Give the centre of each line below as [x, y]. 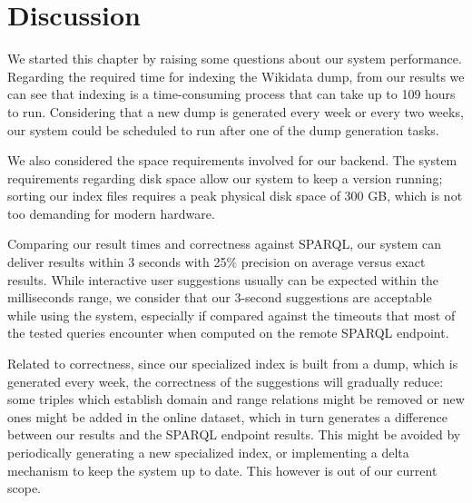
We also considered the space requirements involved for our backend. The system [232, 160]
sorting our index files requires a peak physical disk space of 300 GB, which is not [235, 196]
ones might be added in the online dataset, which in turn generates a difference [227, 416]
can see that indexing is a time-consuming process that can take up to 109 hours [231, 94]
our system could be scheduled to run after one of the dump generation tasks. [223, 129]
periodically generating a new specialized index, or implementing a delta [208, 452]
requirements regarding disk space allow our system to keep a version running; [225, 178]
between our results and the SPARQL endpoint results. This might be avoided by [234, 434]
